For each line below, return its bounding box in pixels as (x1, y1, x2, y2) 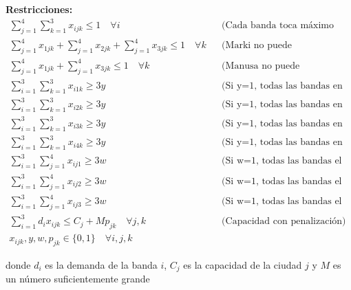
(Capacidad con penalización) (222, 216, 346, 227)
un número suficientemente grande (6, 271, 150, 286)
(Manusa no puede (222, 60, 300, 71)
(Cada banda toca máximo (222, 21, 334, 31)
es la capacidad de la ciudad (183, 258, 302, 272)
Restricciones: (6, 2, 73, 16)
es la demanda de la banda (45, 258, 158, 272)
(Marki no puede (222, 41, 292, 51)
